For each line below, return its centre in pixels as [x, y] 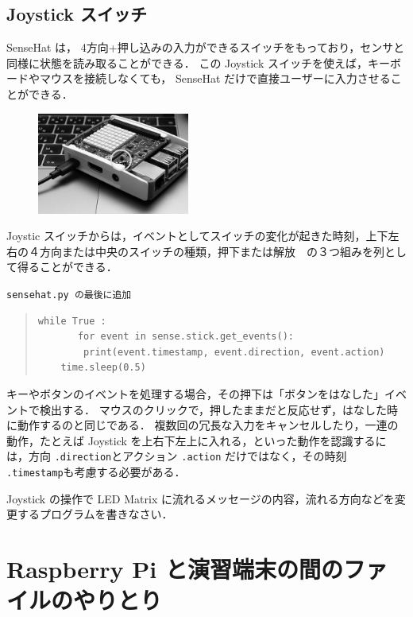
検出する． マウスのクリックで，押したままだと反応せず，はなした [213, 409]
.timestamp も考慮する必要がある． [96, 472]
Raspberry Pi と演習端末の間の [175, 569]
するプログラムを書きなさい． [95, 514]
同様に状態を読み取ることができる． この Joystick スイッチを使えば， [187, 62]
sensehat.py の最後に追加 [69, 295]
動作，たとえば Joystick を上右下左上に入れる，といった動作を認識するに [197, 440]
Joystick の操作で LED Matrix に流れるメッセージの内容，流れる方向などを [201, 498]
